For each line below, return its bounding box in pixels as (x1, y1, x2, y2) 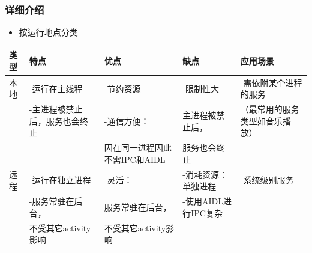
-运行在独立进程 (29, 174, 91, 186)
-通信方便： (104, 114, 149, 127)
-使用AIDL (182, 195, 223, 207)
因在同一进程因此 (104, 141, 172, 154)
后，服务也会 (29, 114, 80, 127)
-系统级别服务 (240, 174, 294, 186)
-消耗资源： (182, 168, 227, 180)
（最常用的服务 (240, 103, 299, 115)
